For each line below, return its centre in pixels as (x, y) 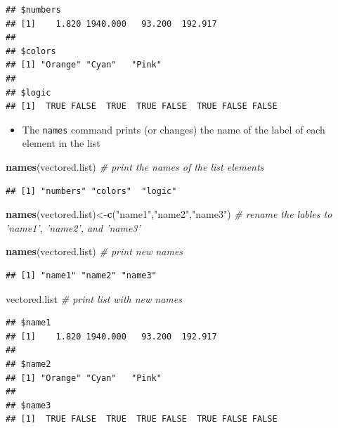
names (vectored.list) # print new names (95, 251)
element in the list (61, 143)
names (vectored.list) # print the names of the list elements (135, 167)
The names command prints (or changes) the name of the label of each (174, 129)
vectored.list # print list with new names (94, 298)
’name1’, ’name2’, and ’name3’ (73, 227)
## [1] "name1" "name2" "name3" (81, 275)
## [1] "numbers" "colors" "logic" (91, 191)
